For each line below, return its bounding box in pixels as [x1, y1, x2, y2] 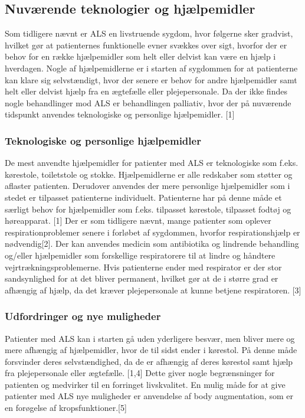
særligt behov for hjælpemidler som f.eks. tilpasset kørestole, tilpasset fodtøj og [5, 203, 291, 215]
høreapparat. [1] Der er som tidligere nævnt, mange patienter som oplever [5, 214, 271, 227]
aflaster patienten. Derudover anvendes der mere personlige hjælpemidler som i [5, 179, 290, 192]
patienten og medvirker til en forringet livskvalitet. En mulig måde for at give [5, 378, 286, 390]
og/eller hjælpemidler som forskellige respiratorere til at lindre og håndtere [5, 249, 276, 261]
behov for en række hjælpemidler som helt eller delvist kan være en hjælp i [5, 50, 276, 63]
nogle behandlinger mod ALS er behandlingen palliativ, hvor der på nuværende [5, 96, 291, 109]
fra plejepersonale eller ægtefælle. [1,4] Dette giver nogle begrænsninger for [5, 367, 275, 379]
